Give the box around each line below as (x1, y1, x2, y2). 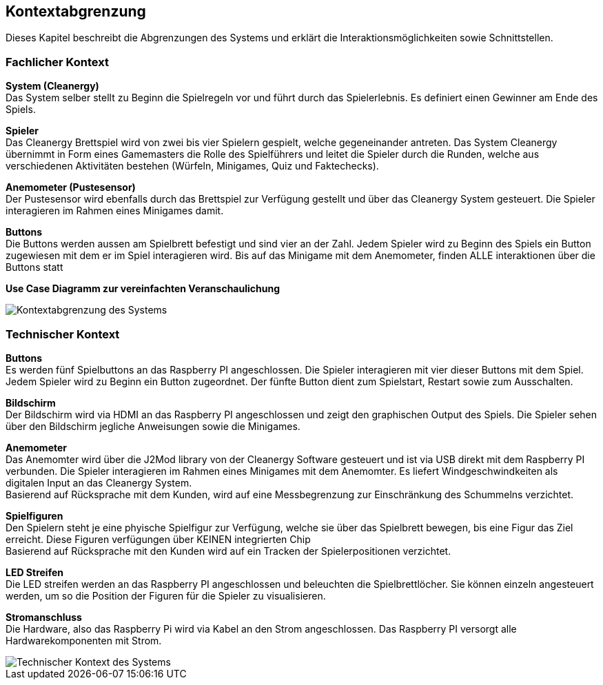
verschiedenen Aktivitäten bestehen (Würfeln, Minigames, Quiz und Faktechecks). (6, 160, 379, 172)
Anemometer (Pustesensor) (6, 181, 136, 194)
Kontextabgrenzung (6, 3, 146, 20)
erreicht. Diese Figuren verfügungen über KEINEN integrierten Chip (6, 533, 311, 545)
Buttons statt (6, 261, 63, 274)
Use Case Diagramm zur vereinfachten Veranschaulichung (6, 283, 280, 295)
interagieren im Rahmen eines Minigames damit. (6, 205, 224, 217)
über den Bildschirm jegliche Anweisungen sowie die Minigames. (6, 420, 300, 432)
